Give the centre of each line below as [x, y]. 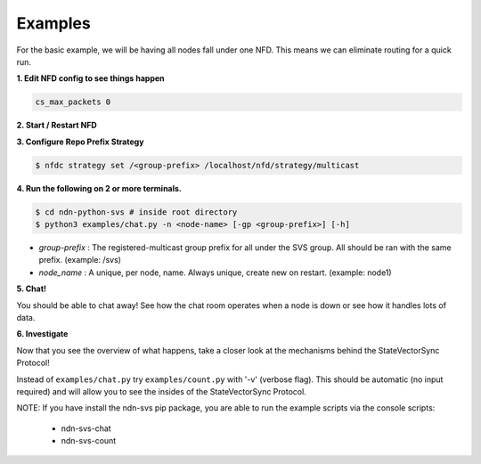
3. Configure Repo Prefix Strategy [80, 142]
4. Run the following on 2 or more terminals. [99, 188]
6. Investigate [42, 334]
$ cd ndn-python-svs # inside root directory [136, 212]
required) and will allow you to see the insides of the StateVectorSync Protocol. [161, 391]
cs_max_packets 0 [73, 102]
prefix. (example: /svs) [80, 260]
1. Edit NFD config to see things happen [90, 78]
